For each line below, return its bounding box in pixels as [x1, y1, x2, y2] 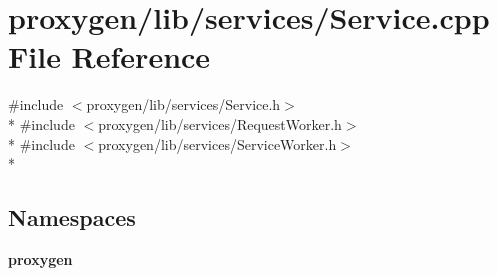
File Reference [8, 36, 211, 77]
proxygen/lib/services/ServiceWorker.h [98, 133, 337, 154]
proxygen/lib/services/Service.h [86, 94, 281, 115]
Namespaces [8, 202, 136, 233]
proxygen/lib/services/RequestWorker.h [98, 113, 342, 134]
